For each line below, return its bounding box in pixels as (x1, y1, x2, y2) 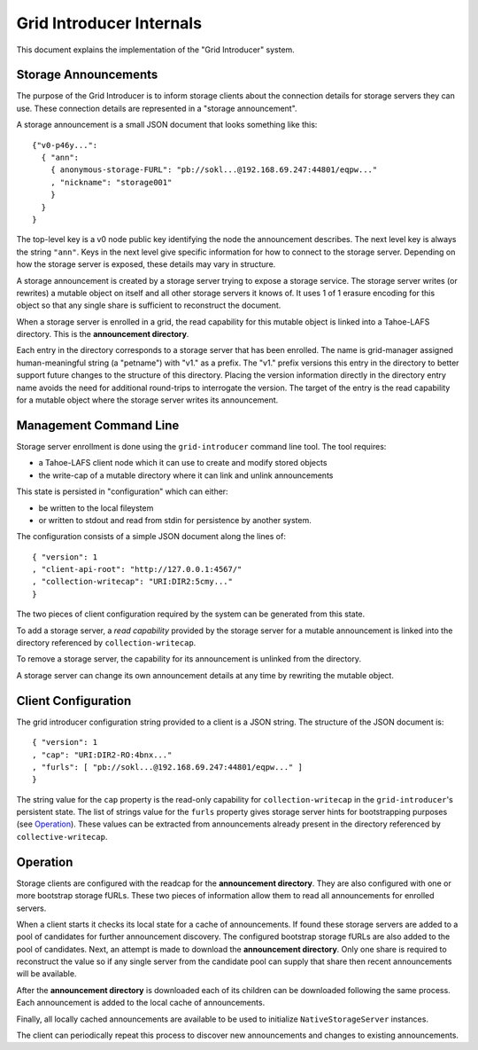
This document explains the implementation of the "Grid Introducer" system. (16, 44, 296, 55)
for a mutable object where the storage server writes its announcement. (16, 395, 279, 405)
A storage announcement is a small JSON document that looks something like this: (16, 120, 318, 130)
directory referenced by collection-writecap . (16, 638, 197, 648)
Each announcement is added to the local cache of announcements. (16, 998, 266, 1008)
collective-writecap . (16, 831, 108, 842)
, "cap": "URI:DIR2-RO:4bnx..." (32, 749, 173, 760)
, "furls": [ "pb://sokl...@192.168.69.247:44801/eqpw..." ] (32, 762, 303, 772)
